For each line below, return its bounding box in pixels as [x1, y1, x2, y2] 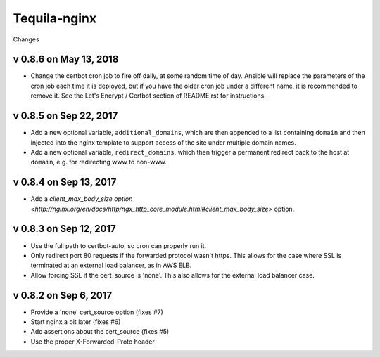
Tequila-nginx [13, 11, 97, 26]
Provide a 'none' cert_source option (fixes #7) [30, 308, 163, 316]
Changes [13, 35, 39, 44]
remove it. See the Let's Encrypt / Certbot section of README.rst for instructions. [30, 91, 267, 100]
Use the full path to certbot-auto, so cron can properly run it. [30, 241, 207, 249]
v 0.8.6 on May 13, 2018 [13, 53, 119, 65]
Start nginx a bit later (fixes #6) [30, 317, 121, 326]
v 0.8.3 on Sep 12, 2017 [13, 223, 116, 235]
